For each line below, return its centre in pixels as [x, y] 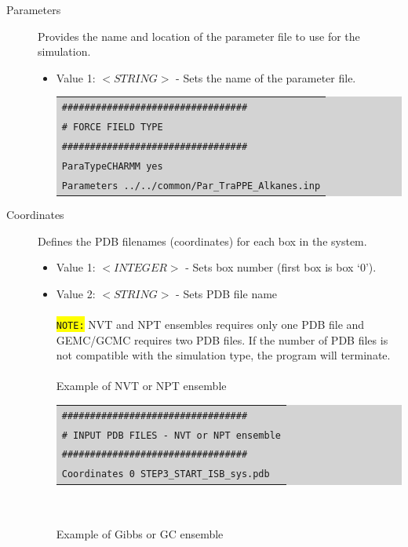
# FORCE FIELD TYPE [112, 128]
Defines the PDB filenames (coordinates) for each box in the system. [202, 241]
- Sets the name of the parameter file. [266, 77]
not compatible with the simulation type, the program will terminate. [223, 355]
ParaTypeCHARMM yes [112, 166]
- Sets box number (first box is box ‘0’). [281, 267]
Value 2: [76, 293]
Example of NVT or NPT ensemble [141, 386]
